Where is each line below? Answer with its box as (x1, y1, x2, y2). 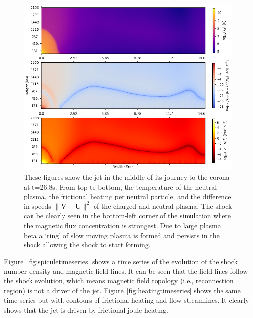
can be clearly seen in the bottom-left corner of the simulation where (24, 210, 231, 221)
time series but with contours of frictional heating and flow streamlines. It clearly (4, 295, 249, 305)
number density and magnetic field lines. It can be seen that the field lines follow (4, 266, 248, 276)
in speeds (24, 200, 51, 211)
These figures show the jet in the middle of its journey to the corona (24, 172, 230, 182)
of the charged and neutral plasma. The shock (93, 200, 232, 211)
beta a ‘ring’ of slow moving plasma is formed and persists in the (24, 230, 220, 240)
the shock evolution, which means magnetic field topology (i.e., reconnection (4, 275, 234, 285)
